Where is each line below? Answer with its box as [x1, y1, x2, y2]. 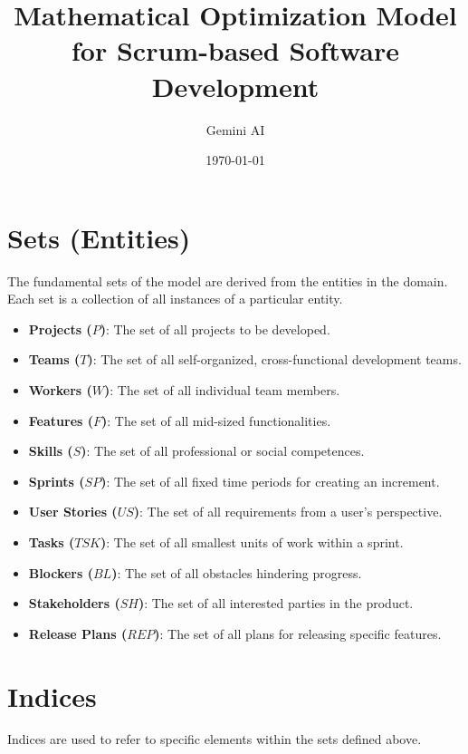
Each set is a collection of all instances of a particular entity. [7, 289, 343, 308]
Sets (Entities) [7, 218, 191, 256]
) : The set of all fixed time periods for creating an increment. [100, 471, 440, 490]
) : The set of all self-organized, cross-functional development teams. [87, 350, 462, 369]
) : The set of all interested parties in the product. [138, 594, 414, 613]
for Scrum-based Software [72, 32, 399, 69]
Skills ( [28, 441, 73, 460]
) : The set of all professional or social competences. [81, 441, 365, 460]
